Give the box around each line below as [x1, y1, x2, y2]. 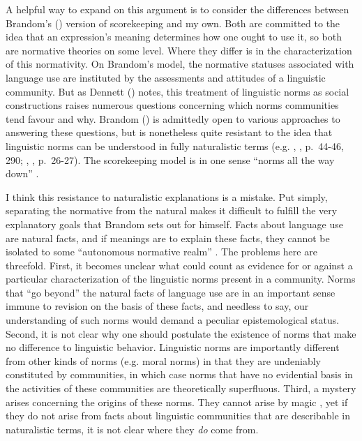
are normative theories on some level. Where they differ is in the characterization [6, 43, 352, 57]
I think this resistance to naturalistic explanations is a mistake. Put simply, [6, 189, 328, 204]
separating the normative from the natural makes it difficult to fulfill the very [6, 203, 338, 218]
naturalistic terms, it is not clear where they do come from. [6, 421, 259, 436]
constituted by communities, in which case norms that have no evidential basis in [6, 367, 353, 382]
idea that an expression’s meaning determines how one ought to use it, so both [6, 29, 342, 44]
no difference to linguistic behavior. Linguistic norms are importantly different [6, 340, 340, 354]
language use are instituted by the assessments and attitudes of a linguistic [6, 70, 326, 84]
